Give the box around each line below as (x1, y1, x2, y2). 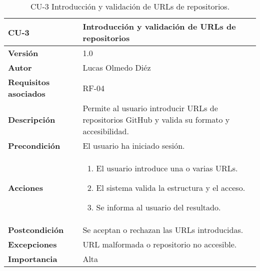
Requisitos (8, 76, 50, 88)
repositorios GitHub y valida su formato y (82, 114, 230, 125)
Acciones (8, 182, 43, 193)
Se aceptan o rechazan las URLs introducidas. (82, 224, 243, 235)
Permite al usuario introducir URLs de (82, 102, 218, 114)
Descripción (8, 114, 55, 125)
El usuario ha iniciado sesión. (82, 140, 185, 151)
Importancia (8, 253, 57, 264)
